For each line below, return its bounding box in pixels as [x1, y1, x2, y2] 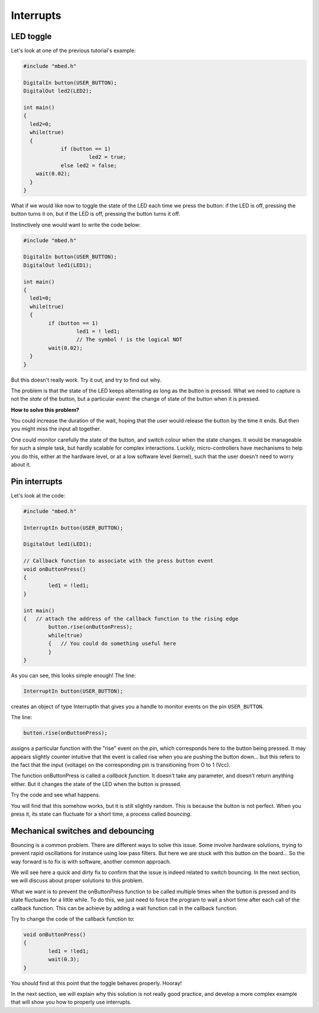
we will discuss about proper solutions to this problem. [11, 877, 144, 884]
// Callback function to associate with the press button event [23, 557, 214, 564]
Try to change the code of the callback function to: [11, 915, 135, 923]
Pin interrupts [11, 476, 63, 486]
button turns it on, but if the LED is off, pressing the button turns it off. [11, 210, 180, 217]
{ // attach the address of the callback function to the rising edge [23, 615, 239, 622]
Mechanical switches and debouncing [11, 826, 155, 836]
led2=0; [30, 121, 52, 127]
